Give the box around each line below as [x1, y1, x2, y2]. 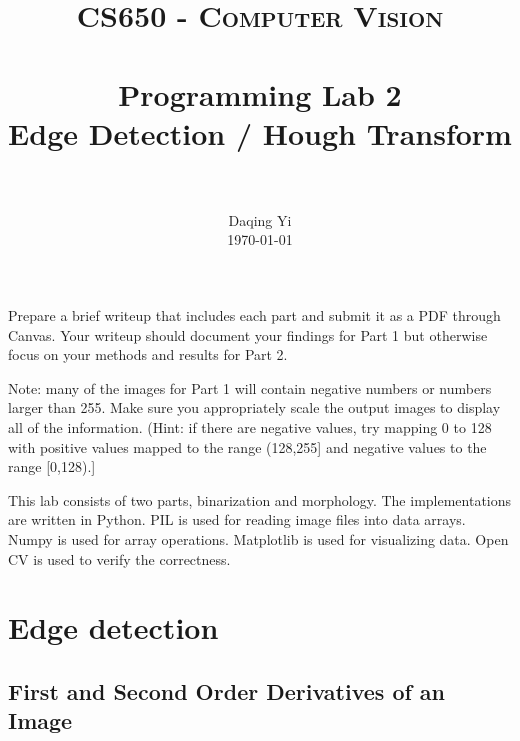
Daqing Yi [228, 209, 292, 230]
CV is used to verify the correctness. [8, 548, 231, 569]
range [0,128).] [8, 456, 96, 477]
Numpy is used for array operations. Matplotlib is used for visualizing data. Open [8, 529, 509, 549]
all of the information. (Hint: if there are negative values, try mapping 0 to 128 [8, 417, 492, 438]
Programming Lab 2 [118, 73, 402, 114]
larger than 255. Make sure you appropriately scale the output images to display [8, 397, 501, 418]
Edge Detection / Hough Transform [8, 112, 512, 153]
